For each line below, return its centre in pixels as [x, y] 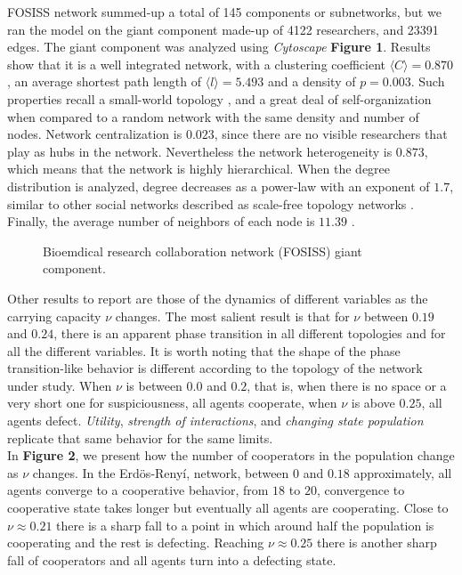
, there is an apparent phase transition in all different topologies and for [250, 333]
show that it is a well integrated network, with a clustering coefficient [196, 64]
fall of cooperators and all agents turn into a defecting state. [172, 559]
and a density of [312, 81]
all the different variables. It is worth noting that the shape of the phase [204, 350]
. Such [428, 81]
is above [373, 403]
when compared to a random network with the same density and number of [213, 116]
